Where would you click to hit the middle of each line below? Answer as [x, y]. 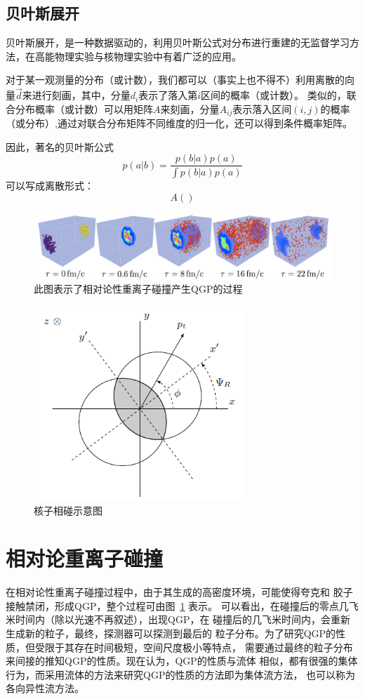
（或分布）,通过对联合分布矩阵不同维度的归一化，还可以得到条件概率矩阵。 [179, 123]
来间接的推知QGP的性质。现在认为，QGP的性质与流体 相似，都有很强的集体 [182, 661]
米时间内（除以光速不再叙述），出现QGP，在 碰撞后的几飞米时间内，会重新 [178, 619]
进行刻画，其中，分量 [81, 95]
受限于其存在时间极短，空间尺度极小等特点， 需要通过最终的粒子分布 [194, 647]
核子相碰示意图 [68, 510]
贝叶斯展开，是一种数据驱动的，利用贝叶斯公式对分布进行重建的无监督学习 [178, 42]
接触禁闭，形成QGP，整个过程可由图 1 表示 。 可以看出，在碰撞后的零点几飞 [182, 605]
